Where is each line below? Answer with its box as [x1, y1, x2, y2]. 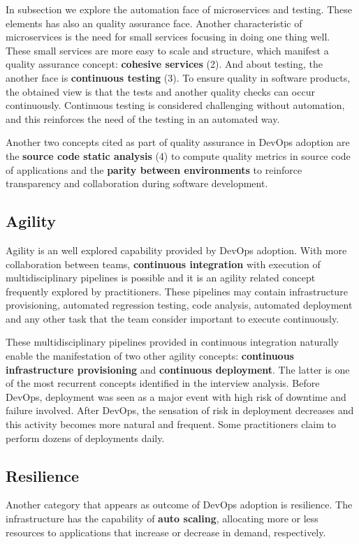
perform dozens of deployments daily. [6, 430, 165, 445]
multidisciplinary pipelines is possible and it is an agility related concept [6, 270, 316, 285]
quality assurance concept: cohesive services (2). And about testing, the [6, 57, 323, 71]
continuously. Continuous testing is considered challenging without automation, [6, 98, 345, 112]
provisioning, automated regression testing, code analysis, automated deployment [6, 297, 353, 312]
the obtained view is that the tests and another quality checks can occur [6, 84, 315, 98]
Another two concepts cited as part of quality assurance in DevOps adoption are [6, 135, 350, 149]
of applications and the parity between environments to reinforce [6, 162, 302, 177]
